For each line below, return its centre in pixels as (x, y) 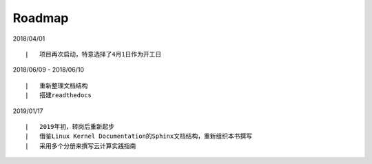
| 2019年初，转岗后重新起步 (70, 126)
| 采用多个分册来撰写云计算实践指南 (81, 146)
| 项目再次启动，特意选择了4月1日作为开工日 (93, 54)
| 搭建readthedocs (59, 95)
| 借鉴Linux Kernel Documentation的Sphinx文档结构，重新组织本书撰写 (139, 136)
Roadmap (41, 18)
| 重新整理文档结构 (56, 85)
